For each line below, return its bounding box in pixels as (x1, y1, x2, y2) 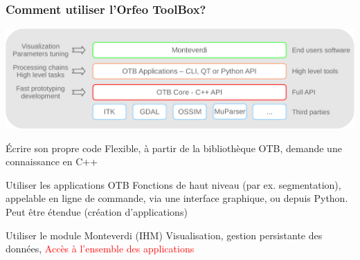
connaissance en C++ (6, 154, 98, 169)
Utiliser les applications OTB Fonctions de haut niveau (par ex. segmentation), (6, 177, 341, 192)
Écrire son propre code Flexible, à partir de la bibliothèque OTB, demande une (6, 140, 342, 155)
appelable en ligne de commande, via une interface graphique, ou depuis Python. (6, 191, 348, 205)
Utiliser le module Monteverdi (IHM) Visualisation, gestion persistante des (6, 228, 323, 242)
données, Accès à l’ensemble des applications (6, 241, 195, 256)
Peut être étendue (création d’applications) (6, 205, 188, 219)
